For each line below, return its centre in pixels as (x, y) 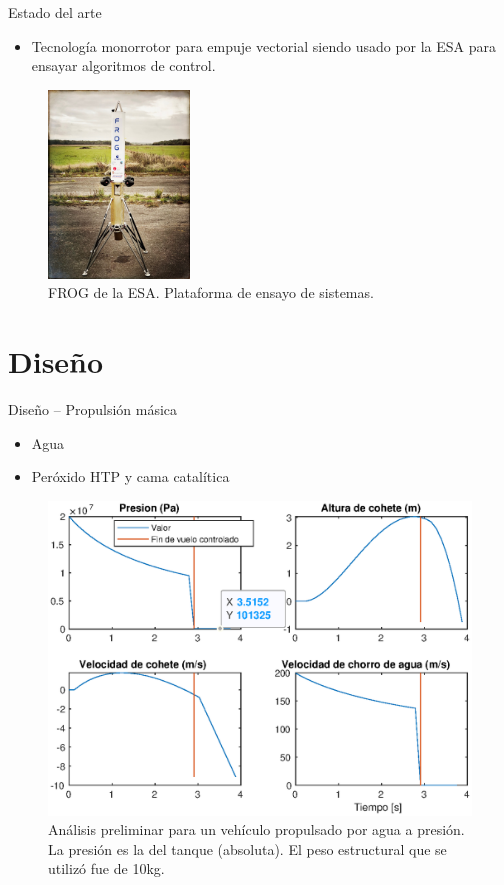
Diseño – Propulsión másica (93, 409)
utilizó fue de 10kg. (106, 868)
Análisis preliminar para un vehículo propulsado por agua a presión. (256, 829)
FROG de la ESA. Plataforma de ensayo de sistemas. (211, 292)
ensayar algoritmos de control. (123, 65)
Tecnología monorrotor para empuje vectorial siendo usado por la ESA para (264, 45)
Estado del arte (55, 12)
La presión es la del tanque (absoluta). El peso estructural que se (247, 848)
